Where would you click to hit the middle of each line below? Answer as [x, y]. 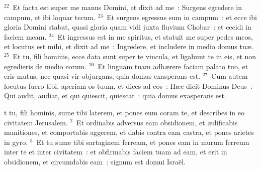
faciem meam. [25, 36]
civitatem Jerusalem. [36, 122]
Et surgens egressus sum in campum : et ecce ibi [182, 17]
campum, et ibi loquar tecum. [50, 17]
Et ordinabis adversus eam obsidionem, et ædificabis [157, 122]
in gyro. [16, 142]
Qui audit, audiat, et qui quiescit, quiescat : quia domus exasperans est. [115, 96]
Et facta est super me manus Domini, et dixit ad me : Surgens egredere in [127, 7]
